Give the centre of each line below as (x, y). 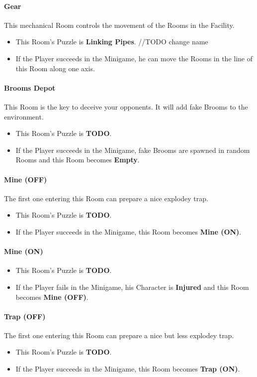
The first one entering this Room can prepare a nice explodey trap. (106, 198)
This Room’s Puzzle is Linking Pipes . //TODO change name (112, 42)
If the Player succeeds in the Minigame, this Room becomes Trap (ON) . (128, 369)
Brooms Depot (30, 87)
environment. (24, 116)
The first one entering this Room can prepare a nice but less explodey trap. (119, 335)
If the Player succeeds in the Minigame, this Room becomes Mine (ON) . (128, 231)
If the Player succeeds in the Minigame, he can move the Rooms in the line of (134, 58)
